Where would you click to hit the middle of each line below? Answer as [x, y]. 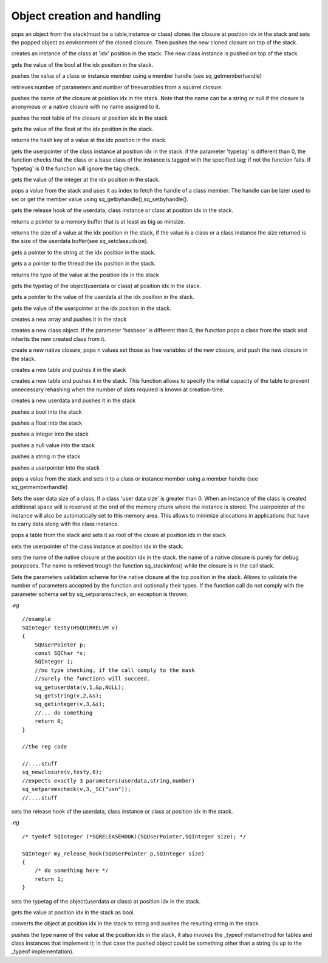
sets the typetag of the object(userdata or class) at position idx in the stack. [106, 901]
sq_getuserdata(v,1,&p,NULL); [79, 687]
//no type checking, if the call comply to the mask [115, 670]
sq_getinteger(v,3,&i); [70, 704]
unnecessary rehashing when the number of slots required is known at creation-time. [118, 389]
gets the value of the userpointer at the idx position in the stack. [91, 308]
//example [36, 619]
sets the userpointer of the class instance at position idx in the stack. [97, 546]
